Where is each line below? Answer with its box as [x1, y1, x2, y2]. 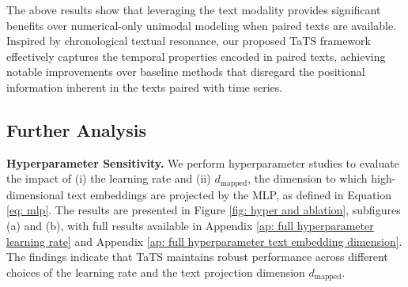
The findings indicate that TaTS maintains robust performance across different [6, 248, 388, 265]
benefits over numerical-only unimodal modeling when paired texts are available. [6, 17, 397, 33]
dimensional [6, 186, 64, 202]
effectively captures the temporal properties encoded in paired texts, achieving [6, 47, 386, 64]
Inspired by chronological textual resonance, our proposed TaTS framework [6, 32, 371, 49]
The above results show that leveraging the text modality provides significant [6, 2, 381, 17]
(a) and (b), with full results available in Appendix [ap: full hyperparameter [6, 217, 374, 233]
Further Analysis [6, 117, 147, 142]
